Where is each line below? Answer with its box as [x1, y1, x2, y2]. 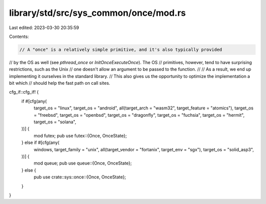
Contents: [9, 34, 29, 39]
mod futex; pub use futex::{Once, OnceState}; [33, 133, 127, 138]
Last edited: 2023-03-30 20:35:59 [9, 25, 79, 31]
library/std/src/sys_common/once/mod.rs [9, 7, 186, 18]
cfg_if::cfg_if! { [9, 89, 39, 95]
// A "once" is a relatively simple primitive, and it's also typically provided [19, 47, 223, 52]
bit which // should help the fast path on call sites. [9, 80, 110, 86]
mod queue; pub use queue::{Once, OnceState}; [33, 160, 132, 166]
